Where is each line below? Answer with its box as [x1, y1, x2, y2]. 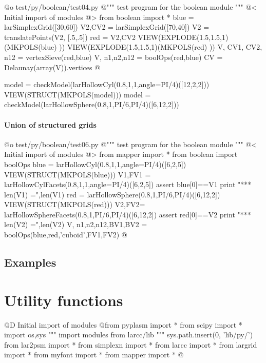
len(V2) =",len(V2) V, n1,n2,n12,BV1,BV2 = [4, 219, 147, 230]
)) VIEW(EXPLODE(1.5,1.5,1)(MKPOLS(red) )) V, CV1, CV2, [59, 42, 262, 52]
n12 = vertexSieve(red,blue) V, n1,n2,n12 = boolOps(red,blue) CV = [4, 51, 223, 62]
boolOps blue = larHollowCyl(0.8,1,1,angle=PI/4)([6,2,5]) [4, 158, 186, 169]
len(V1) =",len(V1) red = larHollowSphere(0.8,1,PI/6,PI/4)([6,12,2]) [4, 189, 220, 199]
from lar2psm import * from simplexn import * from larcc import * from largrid [4, 339, 257, 350]
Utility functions [4, 289, 123, 310]
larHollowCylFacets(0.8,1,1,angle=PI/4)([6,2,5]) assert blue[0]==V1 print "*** [4, 179, 252, 190]
